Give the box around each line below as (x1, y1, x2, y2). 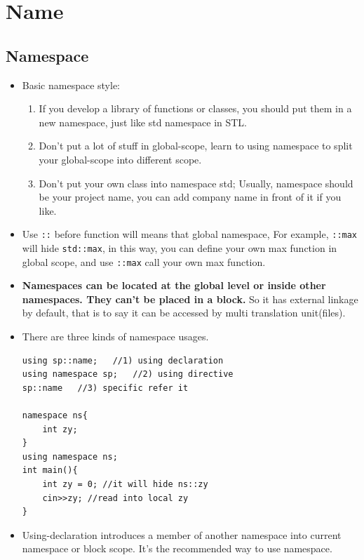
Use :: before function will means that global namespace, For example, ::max (22, 227, 358, 241)
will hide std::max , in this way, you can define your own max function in (22, 240, 337, 255)
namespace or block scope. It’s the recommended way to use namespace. (22, 541, 332, 556)
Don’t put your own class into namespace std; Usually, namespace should (39, 175, 353, 190)
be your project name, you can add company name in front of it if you (39, 189, 342, 204)
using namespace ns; (22, 451, 118, 462)
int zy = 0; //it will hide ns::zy (42, 479, 208, 490)
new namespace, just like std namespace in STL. (39, 114, 248, 129)
